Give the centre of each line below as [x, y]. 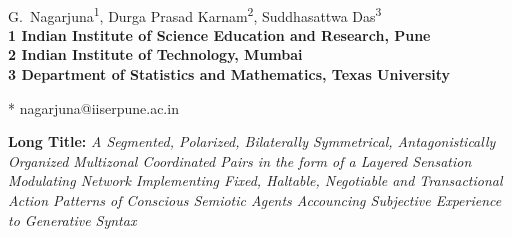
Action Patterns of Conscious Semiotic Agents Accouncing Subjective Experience [255, 200]
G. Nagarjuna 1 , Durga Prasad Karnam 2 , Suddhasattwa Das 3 [195, 14]
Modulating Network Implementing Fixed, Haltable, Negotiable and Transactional [255, 180]
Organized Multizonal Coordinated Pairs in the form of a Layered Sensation [240, 160]
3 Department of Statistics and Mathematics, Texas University [229, 74]
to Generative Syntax [72, 219]
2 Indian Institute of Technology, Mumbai [155, 54]
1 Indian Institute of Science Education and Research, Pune [219, 34]
